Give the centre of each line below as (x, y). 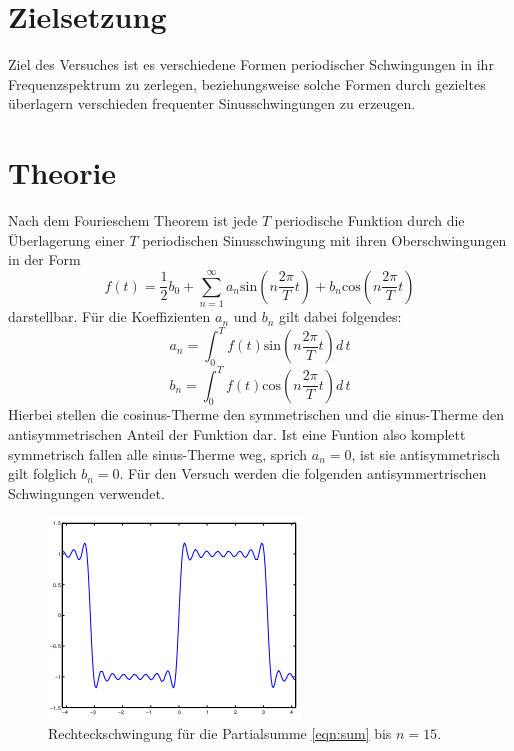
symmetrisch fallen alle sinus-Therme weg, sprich (158, 453)
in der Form (44, 259)
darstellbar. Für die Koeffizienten (109, 316)
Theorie (62, 172)
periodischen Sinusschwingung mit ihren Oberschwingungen (324, 239)
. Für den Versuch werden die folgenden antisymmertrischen (303, 473)
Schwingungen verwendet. (86, 492)
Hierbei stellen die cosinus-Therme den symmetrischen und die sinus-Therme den (256, 414)
